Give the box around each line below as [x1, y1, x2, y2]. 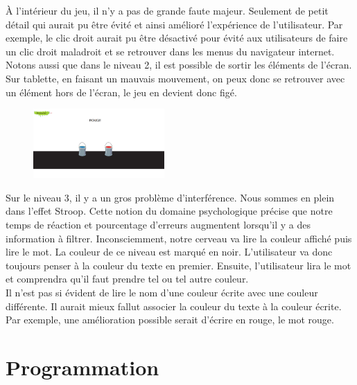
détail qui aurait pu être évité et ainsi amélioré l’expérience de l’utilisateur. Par [6, 17, 343, 31]
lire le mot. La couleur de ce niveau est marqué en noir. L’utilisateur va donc [6, 244, 333, 259]
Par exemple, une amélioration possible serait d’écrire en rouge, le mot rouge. [6, 312, 334, 327]
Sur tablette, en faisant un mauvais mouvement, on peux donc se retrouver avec [6, 71, 345, 85]
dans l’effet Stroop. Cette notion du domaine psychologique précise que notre [6, 204, 333, 218]
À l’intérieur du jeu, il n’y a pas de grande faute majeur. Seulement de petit [6, 3, 329, 17]
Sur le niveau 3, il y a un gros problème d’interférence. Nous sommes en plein [6, 190, 335, 204]
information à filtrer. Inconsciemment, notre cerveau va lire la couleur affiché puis [6, 231, 352, 245]
